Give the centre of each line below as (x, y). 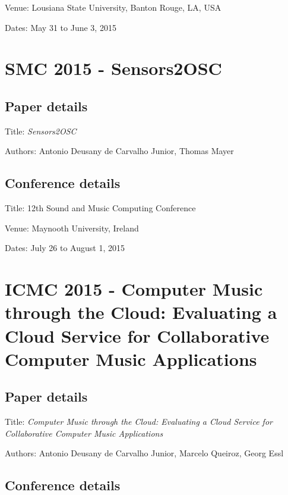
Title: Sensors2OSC (41, 131)
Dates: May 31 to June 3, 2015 (61, 27)
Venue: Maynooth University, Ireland (72, 228)
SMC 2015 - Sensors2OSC (113, 68)
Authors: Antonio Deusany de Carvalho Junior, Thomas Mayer (119, 151)
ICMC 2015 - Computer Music (134, 289)
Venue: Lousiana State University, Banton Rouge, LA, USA (113, 7)
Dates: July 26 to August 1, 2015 (65, 248)
